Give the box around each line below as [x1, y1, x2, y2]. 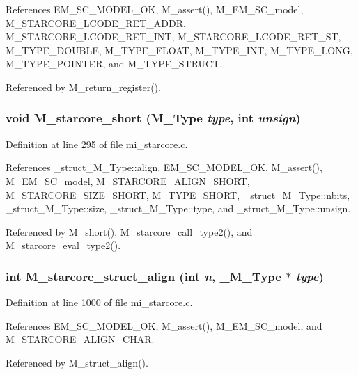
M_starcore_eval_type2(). [6, 238, 121, 253]
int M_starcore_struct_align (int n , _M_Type [6, 267, 281, 285]
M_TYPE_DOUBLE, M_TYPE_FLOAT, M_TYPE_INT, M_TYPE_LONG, [6, 42, 353, 57]
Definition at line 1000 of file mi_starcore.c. [6, 295, 193, 310]
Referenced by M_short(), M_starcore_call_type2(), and [6, 224, 253, 239]
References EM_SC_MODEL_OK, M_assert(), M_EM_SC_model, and [6, 318, 322, 333]
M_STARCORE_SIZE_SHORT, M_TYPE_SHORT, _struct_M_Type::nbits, [6, 187, 350, 202]
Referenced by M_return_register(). [6, 79, 161, 94]
